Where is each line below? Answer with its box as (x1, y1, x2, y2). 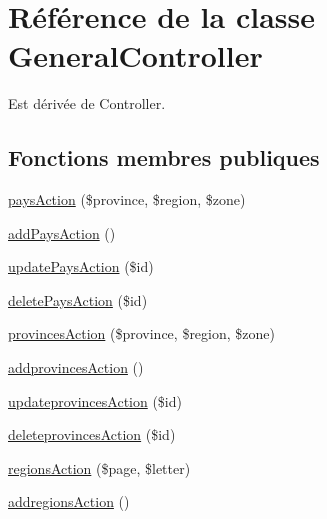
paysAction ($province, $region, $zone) (8, 189, 246, 210)
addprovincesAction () (8, 357, 144, 378)
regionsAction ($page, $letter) (8, 457, 191, 478)
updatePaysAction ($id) (8, 256, 154, 277)
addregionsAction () (8, 491, 130, 512)
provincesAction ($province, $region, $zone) (8, 323, 275, 344)
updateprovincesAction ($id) (8, 390, 182, 411)
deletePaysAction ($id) (8, 289, 148, 310)
